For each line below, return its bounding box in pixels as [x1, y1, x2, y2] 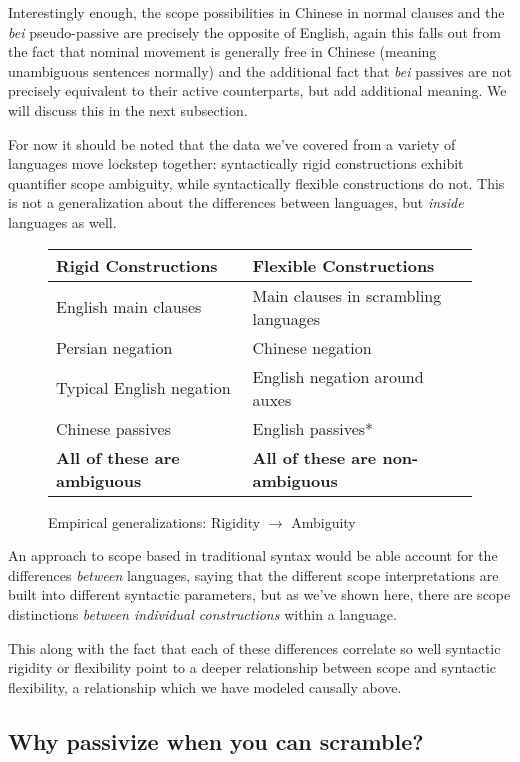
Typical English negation [56, 376, 231, 400]
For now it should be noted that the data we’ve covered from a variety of [8, 133, 456, 154]
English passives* [252, 416, 374, 440]
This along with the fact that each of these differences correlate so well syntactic [8, 637, 501, 658]
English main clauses [56, 295, 202, 319]
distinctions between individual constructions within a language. [8, 603, 397, 624]
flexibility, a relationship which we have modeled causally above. [8, 676, 402, 697]
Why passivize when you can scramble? [8, 725, 424, 756]
